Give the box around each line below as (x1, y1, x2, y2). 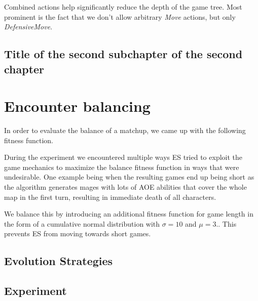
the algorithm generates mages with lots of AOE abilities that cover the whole (4, 182, 247, 192)
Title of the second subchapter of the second (4, 46, 243, 62)
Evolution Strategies (4, 253, 113, 269)
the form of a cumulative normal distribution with (4, 218, 160, 229)
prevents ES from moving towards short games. (4, 228, 151, 239)
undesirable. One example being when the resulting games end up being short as (4, 171, 254, 182)
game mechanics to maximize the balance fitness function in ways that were (4, 161, 239, 172)
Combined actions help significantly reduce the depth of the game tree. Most (4, 2, 242, 12)
